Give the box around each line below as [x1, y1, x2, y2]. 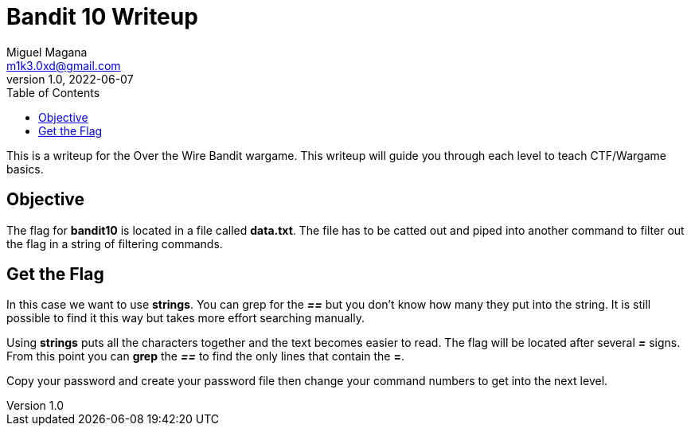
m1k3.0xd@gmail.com [6, 58, 121, 72]
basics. [6, 162, 44, 176]
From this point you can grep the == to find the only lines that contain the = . [6, 349, 404, 364]
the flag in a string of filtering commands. [6, 236, 223, 251]
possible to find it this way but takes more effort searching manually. [6, 311, 365, 325]
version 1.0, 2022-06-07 [6, 72, 134, 86]
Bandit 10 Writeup [6, 3, 198, 30]
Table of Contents [6, 85, 100, 99]
